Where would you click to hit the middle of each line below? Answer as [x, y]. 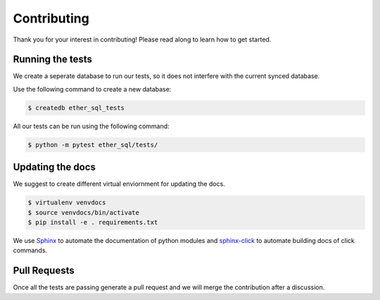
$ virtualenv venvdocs [67, 203]
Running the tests [53, 60]
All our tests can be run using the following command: [91, 126]
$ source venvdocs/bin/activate [84, 212]
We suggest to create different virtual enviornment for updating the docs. [119, 184]
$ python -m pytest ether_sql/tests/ [93, 145]
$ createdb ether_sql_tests [76, 108]
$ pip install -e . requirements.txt [93, 223]
